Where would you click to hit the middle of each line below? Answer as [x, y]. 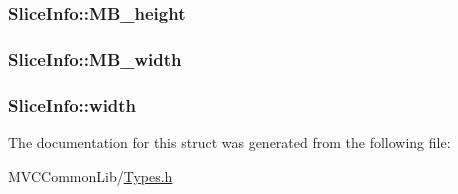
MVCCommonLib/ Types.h [90, 175]
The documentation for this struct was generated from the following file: [229, 141]
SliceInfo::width [72, 104]
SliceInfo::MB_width [95, 58]
